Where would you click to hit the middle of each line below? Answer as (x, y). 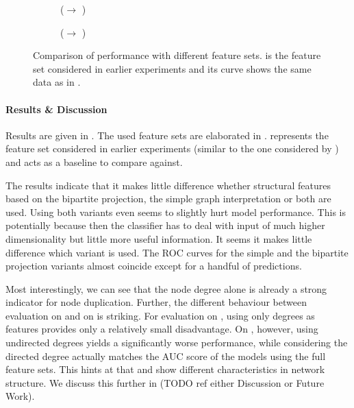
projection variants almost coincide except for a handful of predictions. (154, 266)
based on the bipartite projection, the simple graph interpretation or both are (168, 199)
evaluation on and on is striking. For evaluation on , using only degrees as (160, 315)
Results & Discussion (56, 109)
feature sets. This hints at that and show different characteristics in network (165, 369)
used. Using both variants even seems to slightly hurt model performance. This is (176, 212)
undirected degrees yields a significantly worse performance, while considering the (177, 343)
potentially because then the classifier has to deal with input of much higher (165, 225)
